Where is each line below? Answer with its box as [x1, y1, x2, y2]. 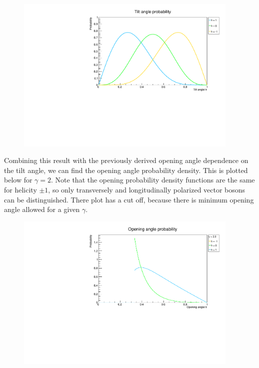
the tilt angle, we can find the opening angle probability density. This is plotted [4, 164, 248, 175]
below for [4, 174, 32, 185]
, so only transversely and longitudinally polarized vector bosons [48, 184, 245, 195]
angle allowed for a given [4, 204, 80, 214]
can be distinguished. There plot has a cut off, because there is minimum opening [4, 194, 254, 204]
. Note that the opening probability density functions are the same [51, 174, 255, 185]
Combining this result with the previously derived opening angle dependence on [4, 155, 248, 165]
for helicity [4, 184, 37, 195]
